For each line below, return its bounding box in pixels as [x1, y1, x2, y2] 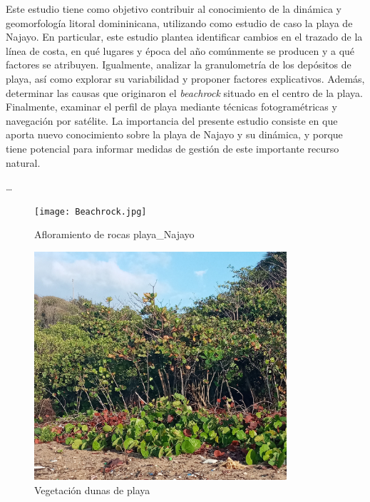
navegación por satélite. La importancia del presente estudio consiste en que [6, 113, 338, 128]
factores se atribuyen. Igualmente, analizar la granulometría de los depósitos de [6, 57, 351, 72]
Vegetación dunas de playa [34, 482, 150, 497]
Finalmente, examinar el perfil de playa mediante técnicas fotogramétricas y [6, 99, 337, 114]
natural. [6, 155, 41, 170]
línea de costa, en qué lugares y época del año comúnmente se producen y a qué [6, 43, 355, 58]
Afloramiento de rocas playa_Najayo [34, 227, 195, 242]
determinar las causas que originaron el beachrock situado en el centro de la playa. [6, 85, 363, 100]
